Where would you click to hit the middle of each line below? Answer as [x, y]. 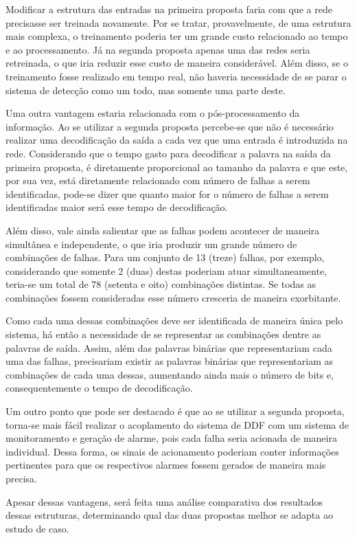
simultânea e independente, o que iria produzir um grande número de [151, 244]
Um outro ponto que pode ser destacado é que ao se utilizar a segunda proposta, [175, 411]
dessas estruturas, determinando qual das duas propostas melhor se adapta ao [169, 515]
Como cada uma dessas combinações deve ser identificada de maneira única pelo [174, 321]
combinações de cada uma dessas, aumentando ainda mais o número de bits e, [170, 374]
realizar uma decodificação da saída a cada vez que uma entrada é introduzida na [177, 140]
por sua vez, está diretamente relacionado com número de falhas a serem [158, 180]
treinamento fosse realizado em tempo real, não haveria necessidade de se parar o [176, 76]
